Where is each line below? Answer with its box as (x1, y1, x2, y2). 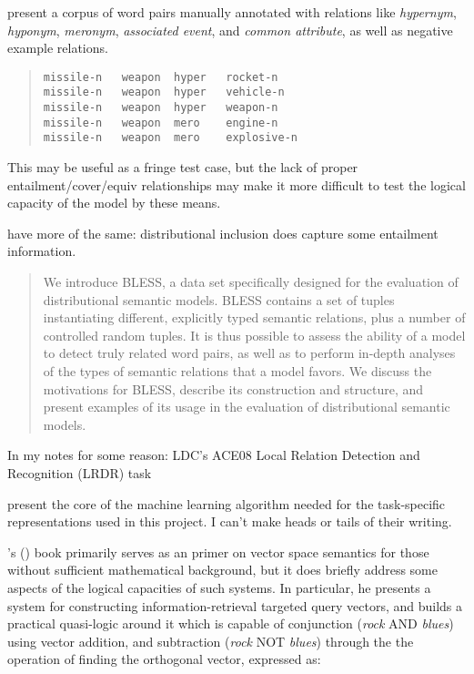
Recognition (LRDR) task (7, 463, 152, 482)
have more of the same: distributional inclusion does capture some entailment (7, 223, 439, 242)
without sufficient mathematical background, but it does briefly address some (7, 560, 439, 579)
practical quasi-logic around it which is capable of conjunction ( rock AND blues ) (7, 614, 454, 633)
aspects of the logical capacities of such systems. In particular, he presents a (7, 577, 431, 597)
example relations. (7, 38, 108, 57)
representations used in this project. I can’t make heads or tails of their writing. (7, 512, 452, 531)
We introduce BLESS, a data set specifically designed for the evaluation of (43, 272, 459, 291)
